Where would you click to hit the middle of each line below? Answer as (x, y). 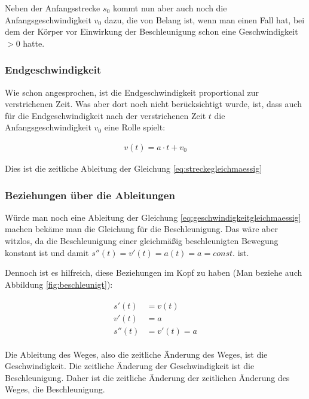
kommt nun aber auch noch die (170, 8)
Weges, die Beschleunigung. (55, 389)
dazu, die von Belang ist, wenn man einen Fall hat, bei (204, 19)
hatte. (34, 43)
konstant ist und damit (47, 252)
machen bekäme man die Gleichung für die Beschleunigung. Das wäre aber (141, 229)
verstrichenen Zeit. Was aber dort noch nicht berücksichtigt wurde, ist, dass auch (153, 104)
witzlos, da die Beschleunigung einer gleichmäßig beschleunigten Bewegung (142, 240)
